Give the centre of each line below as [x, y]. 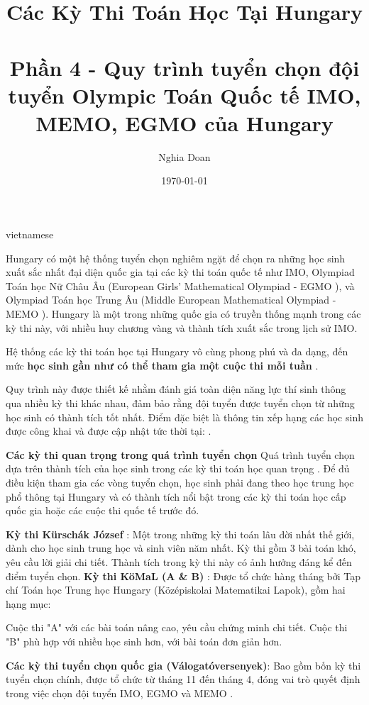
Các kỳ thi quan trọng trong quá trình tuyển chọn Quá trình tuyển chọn [180, 454]
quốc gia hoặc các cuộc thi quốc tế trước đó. [103, 510]
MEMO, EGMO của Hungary [184, 122]
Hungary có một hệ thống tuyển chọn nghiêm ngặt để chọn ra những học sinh [176, 258]
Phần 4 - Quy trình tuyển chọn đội [184, 67]
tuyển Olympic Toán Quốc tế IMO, [184, 95]
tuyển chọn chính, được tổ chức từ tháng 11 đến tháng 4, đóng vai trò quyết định [183, 679]
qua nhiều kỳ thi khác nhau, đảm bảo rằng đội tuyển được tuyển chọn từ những [180, 403]
